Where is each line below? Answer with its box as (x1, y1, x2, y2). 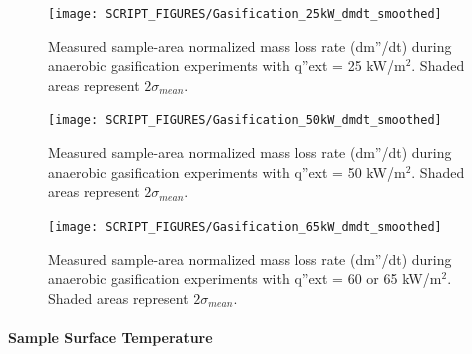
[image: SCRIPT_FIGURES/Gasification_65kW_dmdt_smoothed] (48, 219, 442, 234)
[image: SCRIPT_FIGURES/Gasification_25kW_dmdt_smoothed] (48, 7, 442, 21)
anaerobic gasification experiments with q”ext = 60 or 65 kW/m (48, 268, 442, 289)
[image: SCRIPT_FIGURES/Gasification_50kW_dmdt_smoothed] (48, 113, 442, 128)
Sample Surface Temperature (8, 326, 213, 347)
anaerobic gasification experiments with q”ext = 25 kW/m (48, 55, 406, 76)
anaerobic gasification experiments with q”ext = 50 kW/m (48, 161, 406, 182)
